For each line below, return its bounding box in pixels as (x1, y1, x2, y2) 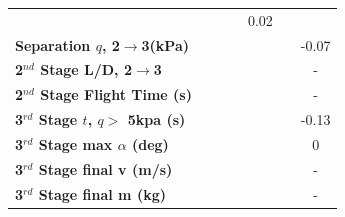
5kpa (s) (127, 109, 186, 130)
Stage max (38, 133, 113, 154)
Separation (15, 34, 91, 55)
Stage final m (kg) (38, 183, 166, 204)
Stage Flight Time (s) (40, 84, 192, 105)
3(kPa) (141, 34, 189, 55)
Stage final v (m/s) (38, 158, 173, 179)
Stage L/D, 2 (40, 59, 132, 80)
